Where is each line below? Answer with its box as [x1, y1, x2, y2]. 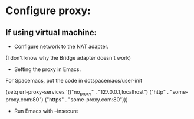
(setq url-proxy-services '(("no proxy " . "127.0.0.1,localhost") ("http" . [5, 89, 169, 97]
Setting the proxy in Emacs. [14, 66, 81, 73]
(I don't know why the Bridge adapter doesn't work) [5, 55, 131, 61]
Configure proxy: [5, 4, 91, 18]
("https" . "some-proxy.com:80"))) [44, 96, 128, 103]
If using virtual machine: [5, 28, 97, 38]
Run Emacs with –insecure [14, 107, 78, 114]
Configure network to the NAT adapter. [14, 43, 108, 50]
